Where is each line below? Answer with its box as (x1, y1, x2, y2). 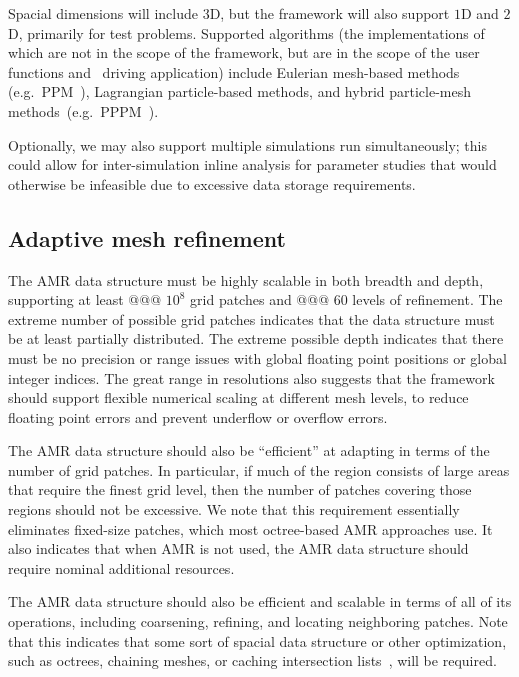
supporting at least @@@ (8, 289, 162, 310)
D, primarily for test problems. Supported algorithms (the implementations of (8, 22, 485, 43)
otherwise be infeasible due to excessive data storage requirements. (8, 173, 416, 194)
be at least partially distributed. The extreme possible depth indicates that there (8, 328, 504, 349)
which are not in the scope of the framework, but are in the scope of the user (8, 42, 480, 63)
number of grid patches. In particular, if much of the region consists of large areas (8, 459, 510, 480)
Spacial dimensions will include (8, 3, 198, 23)
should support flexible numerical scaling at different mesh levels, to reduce (8, 387, 469, 408)
